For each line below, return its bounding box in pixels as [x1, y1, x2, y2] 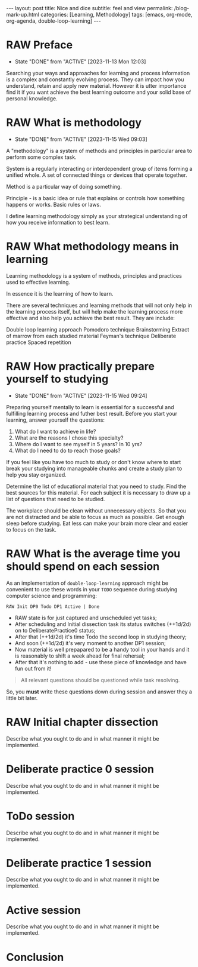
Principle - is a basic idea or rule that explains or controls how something [6, 194, 186, 201]
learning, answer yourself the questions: [6, 416, 105, 423]
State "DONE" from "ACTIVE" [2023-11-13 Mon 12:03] [14, 58, 146, 65]
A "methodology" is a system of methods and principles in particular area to [6, 147, 192, 154]
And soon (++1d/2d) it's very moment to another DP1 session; [14, 639, 166, 646]
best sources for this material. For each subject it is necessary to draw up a [6, 489, 191, 496]
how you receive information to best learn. [6, 219, 110, 226]
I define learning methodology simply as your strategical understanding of [6, 212, 188, 219]
